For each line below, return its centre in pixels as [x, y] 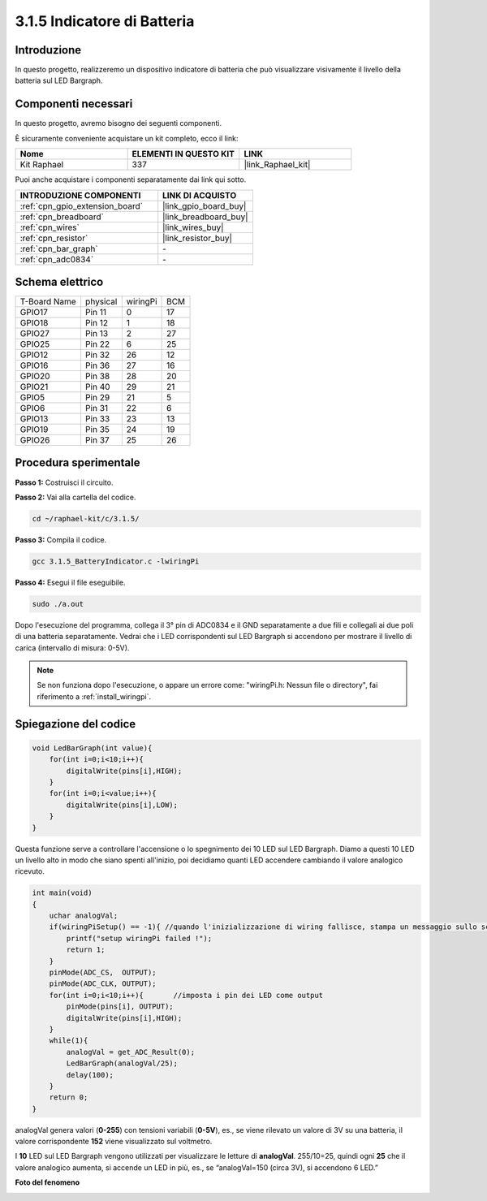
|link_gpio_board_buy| [205, 205]
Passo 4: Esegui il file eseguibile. [70, 582]
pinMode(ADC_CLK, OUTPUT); [103, 984]
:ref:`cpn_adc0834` [57, 259]
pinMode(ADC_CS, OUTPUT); [103, 973]
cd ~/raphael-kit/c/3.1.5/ [86, 518]
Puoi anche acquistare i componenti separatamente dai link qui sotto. [131, 179]
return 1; [86, 950]
